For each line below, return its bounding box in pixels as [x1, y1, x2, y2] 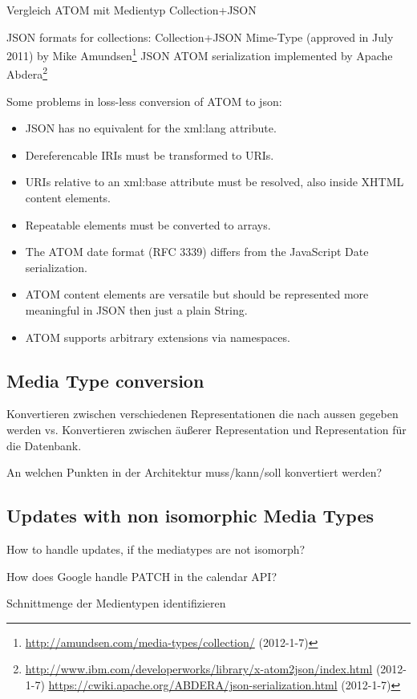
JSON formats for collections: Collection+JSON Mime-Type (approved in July [6, 28, 394, 45]
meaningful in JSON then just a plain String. [25, 302, 248, 319]
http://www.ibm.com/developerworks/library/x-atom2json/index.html [25, 660, 373, 677]
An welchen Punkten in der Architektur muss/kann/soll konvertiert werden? [6, 464, 383, 481]
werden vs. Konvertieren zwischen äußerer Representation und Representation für [6, 421, 407, 438]
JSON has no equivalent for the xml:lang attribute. [25, 120, 277, 136]
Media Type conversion [6, 368, 204, 392]
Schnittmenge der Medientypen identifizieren [6, 595, 226, 612]
